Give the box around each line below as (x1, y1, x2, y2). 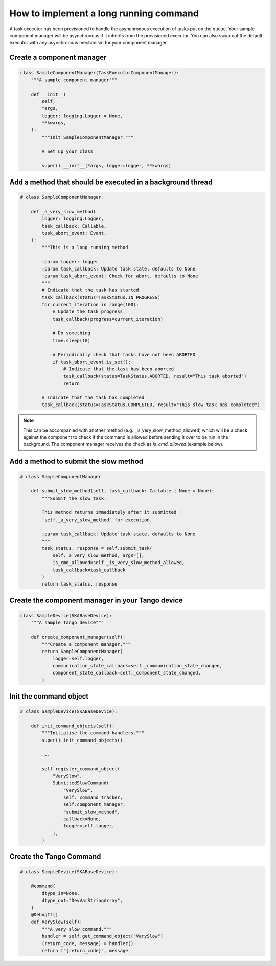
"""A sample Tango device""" (31, 620, 104, 626)
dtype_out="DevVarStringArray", (41, 897, 123, 904)
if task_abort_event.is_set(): (52, 358, 131, 365)
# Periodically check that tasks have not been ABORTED (52, 352, 196, 357)
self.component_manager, (63, 802, 126, 807)
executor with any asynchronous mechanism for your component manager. (9, 40, 168, 46)
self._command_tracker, (63, 794, 123, 800)
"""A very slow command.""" (41, 926, 112, 932)
